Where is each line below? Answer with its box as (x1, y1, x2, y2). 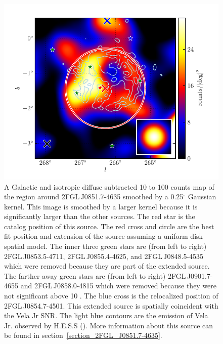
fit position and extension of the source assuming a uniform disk (4, 231, 203, 241)
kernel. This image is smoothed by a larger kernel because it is (4, 201, 198, 211)
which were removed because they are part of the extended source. (4, 261, 210, 271)
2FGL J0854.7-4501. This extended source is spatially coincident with (4, 300, 218, 311)
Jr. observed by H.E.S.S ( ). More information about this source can (4, 320, 213, 330)
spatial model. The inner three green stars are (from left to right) (4, 241, 207, 251)
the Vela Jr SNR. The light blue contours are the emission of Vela (4, 310, 208, 321)
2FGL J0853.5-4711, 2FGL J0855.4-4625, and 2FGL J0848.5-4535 (4, 250, 204, 261)
